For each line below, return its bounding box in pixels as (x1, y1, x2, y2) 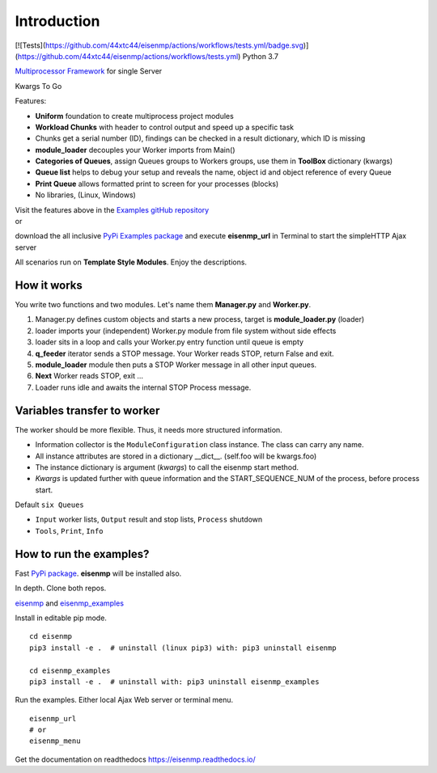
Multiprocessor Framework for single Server (15, 66, 163, 76)
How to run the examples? (15, 547, 150, 561)
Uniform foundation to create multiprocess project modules (35, 111, 234, 120)
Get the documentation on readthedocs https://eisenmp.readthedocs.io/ (15, 754, 256, 764)
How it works (15, 279, 83, 292)
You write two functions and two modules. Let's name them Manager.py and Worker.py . (15, 300, 312, 310)
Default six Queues (15, 500, 84, 509)
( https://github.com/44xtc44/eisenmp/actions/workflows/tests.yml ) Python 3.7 (15, 51, 279, 61)
